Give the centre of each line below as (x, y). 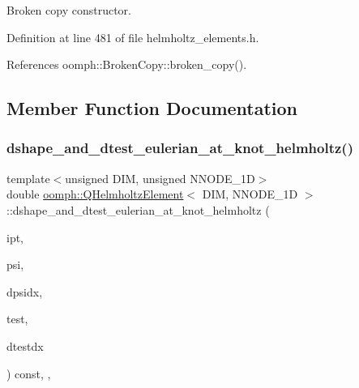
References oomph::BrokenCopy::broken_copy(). (127, 64)
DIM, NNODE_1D (250, 194)
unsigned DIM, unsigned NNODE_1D (160, 178)
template (28, 178)
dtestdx (25, 345)
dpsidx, (25, 291)
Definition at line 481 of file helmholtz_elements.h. (133, 37)
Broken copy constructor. (69, 10)
